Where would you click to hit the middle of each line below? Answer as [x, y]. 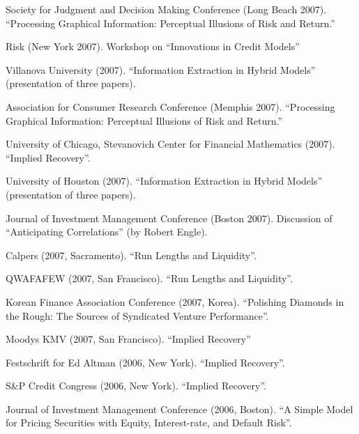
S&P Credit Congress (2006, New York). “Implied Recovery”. [136, 386]
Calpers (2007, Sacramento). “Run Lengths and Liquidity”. [131, 255]
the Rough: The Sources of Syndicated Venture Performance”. [137, 315]
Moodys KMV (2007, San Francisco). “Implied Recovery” [128, 339]
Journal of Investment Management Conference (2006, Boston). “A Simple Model [179, 409]
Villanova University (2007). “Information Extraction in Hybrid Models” [161, 69]
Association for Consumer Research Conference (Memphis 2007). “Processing [170, 106]
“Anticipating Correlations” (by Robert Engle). [107, 232]
